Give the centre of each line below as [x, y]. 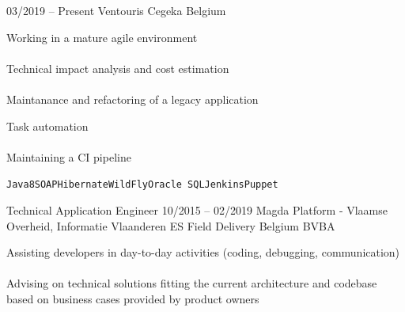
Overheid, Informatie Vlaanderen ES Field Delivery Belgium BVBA [171, 225]
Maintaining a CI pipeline [69, 156]
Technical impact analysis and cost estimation [118, 68]
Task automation [47, 126]
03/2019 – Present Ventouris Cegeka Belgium [116, 10]
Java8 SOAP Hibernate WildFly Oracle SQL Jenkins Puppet [142, 185]
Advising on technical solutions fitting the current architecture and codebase [192, 283]
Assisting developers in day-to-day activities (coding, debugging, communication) [203, 252]
